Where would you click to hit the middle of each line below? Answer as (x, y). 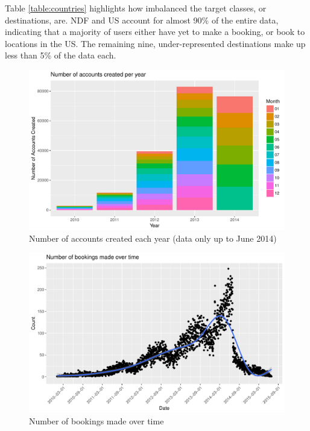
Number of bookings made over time (96, 420)
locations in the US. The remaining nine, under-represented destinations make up (155, 43)
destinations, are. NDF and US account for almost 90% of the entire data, (142, 20)
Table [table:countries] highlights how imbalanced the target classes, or (136, 8)
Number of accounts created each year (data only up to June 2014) (153, 238)
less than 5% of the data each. (61, 55)
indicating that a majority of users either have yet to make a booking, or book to (155, 32)
